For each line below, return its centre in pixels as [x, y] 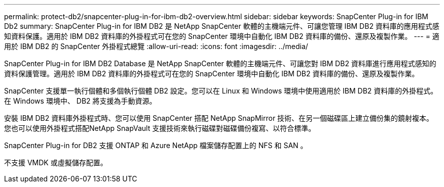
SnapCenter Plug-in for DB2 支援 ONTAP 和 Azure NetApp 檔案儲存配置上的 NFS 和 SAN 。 [156, 145]
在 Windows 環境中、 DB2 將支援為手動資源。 [80, 101]
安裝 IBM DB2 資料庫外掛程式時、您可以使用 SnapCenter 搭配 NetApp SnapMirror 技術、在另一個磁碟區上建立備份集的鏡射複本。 [219, 118]
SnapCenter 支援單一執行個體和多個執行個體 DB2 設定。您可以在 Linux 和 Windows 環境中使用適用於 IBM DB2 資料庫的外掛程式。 [221, 91]
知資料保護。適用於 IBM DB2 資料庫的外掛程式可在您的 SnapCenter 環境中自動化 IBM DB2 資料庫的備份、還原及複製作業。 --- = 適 [222, 36]
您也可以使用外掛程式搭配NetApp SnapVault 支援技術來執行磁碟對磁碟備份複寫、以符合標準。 [160, 128]
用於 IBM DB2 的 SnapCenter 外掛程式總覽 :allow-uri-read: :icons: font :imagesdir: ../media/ [156, 46]
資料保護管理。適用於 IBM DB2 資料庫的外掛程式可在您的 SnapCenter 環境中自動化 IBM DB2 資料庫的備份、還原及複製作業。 [212, 74]
